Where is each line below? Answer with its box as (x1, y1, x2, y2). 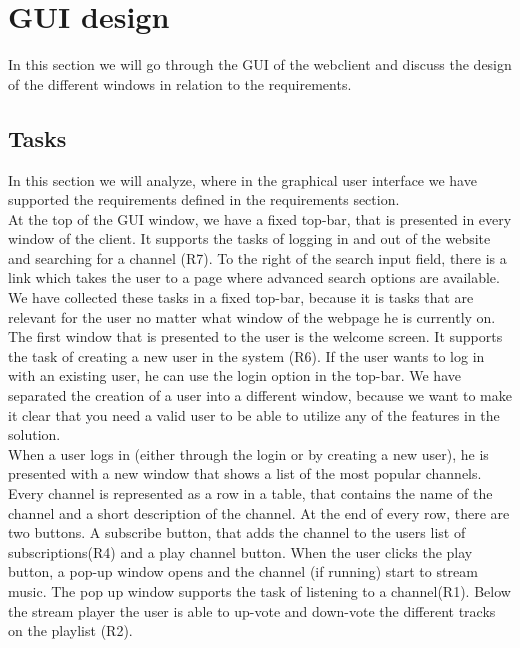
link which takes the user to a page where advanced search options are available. (8, 267, 500, 288)
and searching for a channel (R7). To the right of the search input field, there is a (8, 247, 507, 268)
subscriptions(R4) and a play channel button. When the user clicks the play (8, 541, 473, 562)
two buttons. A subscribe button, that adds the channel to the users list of (8, 522, 466, 543)
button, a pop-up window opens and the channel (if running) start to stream (8, 561, 478, 582)
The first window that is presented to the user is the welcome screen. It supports (8, 326, 503, 347)
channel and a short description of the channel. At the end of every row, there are (8, 502, 510, 523)
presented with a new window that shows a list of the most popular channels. (8, 463, 482, 484)
